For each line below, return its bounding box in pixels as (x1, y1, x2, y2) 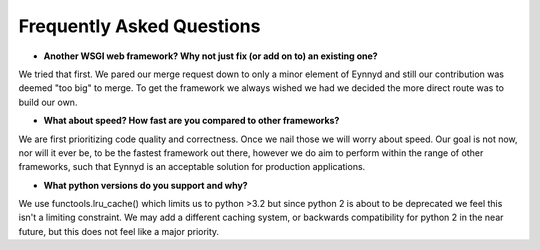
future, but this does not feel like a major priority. (18, 225, 220, 237)
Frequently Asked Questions (18, 15, 261, 37)
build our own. (18, 96, 78, 108)
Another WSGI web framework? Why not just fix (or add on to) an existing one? (43, 50, 379, 62)
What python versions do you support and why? (43, 179, 249, 191)
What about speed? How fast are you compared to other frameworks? (43, 115, 340, 127)
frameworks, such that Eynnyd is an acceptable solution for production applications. (18, 161, 366, 173)
